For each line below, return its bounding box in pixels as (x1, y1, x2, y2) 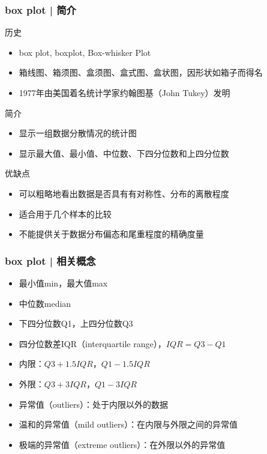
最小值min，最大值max (19, 276, 108, 289)
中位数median (19, 297, 71, 309)
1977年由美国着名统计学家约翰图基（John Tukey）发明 (19, 86, 230, 98)
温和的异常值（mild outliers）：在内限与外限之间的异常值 (19, 418, 238, 431)
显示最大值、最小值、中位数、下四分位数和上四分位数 (19, 147, 229, 159)
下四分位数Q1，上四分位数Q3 (19, 317, 133, 330)
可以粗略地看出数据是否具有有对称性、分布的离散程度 (19, 187, 229, 199)
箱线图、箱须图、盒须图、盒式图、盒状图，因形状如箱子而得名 (19, 66, 263, 79)
